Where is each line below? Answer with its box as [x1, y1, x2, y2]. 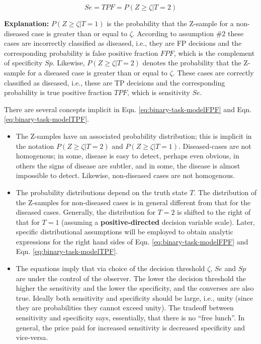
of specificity [4, 57, 43, 68]
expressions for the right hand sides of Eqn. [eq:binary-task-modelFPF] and [16, 236, 248, 246]
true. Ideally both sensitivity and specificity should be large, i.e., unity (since [16, 292, 253, 303]
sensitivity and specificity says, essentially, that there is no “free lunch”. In [16, 312, 245, 323]
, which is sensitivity [127, 87, 190, 98]
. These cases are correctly [172, 67, 254, 77]
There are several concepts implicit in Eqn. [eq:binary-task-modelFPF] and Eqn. [4, 104, 252, 114]
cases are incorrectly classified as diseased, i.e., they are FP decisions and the [4, 38, 242, 48]
